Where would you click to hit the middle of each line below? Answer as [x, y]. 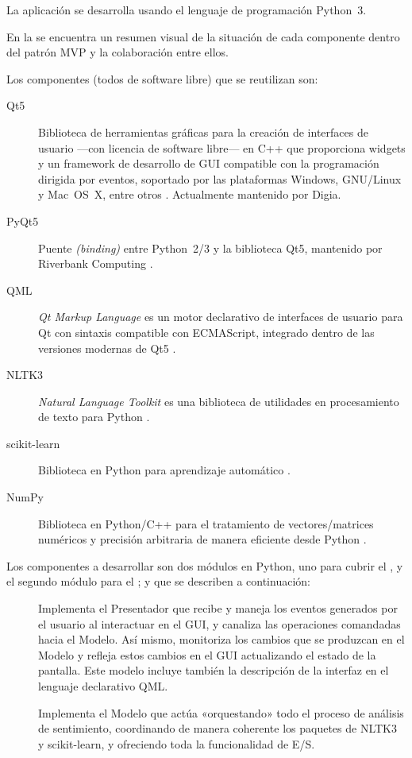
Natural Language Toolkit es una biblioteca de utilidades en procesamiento [219, 401]
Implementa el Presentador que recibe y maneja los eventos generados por [218, 608]
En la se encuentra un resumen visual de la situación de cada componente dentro [203, 36]
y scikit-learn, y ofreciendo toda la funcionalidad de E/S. [177, 743]
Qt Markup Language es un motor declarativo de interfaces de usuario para [221, 317]
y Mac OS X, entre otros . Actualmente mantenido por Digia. [190, 194]
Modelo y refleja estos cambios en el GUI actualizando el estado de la [207, 654]
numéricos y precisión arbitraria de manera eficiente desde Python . [202, 539]
